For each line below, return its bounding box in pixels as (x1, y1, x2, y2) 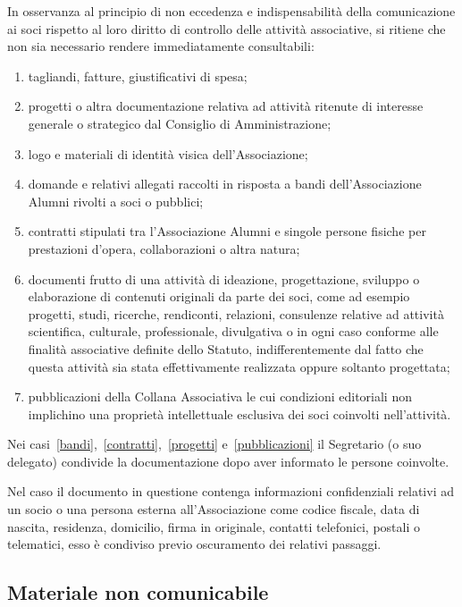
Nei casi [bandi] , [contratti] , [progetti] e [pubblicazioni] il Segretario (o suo (7, 434, 422, 453)
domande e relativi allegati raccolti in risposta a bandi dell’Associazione (28, 174, 422, 193)
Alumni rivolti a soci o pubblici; (28, 191, 204, 210)
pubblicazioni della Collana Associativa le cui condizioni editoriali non (28, 387, 412, 406)
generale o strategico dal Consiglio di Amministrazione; (28, 114, 332, 132)
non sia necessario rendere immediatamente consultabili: (7, 37, 315, 55)
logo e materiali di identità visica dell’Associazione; (28, 144, 308, 163)
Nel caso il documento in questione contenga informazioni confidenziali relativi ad (7, 482, 454, 501)
